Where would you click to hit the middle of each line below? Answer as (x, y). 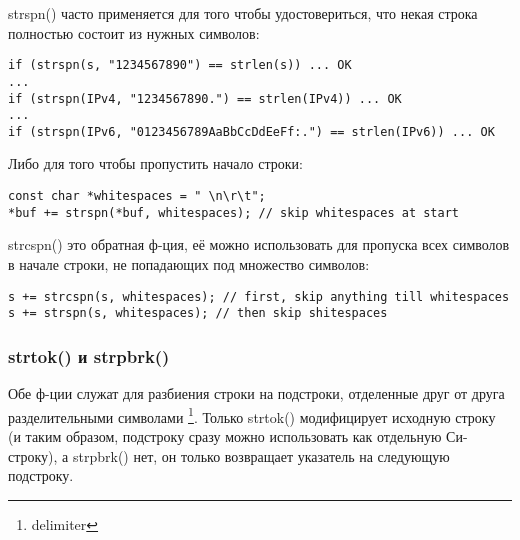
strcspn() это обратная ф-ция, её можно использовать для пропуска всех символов (259, 244)
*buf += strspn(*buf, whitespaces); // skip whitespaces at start (234, 212)
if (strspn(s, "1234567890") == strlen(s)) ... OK (180, 65)
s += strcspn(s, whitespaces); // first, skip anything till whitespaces (259, 296)
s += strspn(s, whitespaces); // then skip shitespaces (198, 313)
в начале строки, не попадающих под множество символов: (189, 263)
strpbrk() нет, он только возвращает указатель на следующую (261, 455)
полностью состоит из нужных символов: (134, 32)
